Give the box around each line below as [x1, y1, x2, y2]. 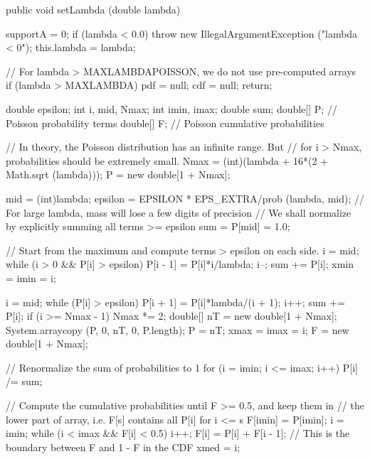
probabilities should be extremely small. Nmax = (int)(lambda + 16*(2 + [6, 153, 328, 168]
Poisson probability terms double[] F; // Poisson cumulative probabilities [6, 115, 324, 130]
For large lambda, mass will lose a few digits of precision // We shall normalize [6, 205, 351, 220]
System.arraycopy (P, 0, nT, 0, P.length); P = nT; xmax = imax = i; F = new [6, 322, 349, 337]
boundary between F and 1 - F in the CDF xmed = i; [6, 439, 240, 454]
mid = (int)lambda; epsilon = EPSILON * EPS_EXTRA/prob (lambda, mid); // [6, 190, 364, 205]
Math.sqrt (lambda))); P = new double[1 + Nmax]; [6, 167, 231, 182]
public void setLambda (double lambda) [6, 2, 181, 16]
